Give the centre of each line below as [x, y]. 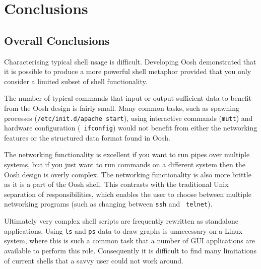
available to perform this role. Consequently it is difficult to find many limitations [130, 250]
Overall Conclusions [57, 40]
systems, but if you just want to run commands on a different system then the [125, 164]
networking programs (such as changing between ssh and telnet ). [108, 204]
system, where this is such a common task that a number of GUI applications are [130, 241]
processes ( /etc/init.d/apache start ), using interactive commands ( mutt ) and [128, 118]
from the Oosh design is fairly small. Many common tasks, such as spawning [122, 108]
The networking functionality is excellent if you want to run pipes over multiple [127, 154]
